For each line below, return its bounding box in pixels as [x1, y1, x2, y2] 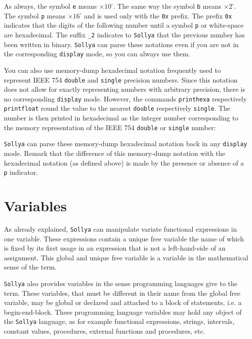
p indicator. [4, 167, 38, 177]
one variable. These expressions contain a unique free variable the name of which [4, 233, 244, 243]
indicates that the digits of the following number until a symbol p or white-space [4, 20, 244, 30]
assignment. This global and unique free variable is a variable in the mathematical [4, 252, 249, 262]
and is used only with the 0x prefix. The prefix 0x [84, 10, 232, 20]
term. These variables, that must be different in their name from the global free [4, 288, 240, 298]
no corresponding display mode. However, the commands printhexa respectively [4, 93, 247, 103]
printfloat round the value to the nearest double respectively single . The [4, 103, 231, 113]
